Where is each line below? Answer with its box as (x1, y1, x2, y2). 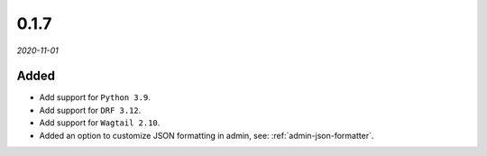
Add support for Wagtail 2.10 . (39, 117, 161, 128)
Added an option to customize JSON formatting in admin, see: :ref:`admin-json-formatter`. (39, 130, 374, 141)
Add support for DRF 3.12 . (39, 105, 142, 115)
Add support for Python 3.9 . (39, 92, 151, 103)
